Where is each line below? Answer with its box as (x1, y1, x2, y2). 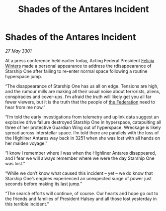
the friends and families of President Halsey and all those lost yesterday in (5, 196, 157, 202)
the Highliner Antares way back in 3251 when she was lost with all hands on (5, 135, 161, 141)
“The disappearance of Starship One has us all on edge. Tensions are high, (5, 83, 159, 89)
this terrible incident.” (5, 201, 49, 207)
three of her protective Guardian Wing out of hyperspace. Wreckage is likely (5, 124, 162, 130)
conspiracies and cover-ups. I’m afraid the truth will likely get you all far (5, 94, 152, 100)
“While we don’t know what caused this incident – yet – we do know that (5, 170, 153, 176)
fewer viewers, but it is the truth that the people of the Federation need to (5, 99, 156, 105)
